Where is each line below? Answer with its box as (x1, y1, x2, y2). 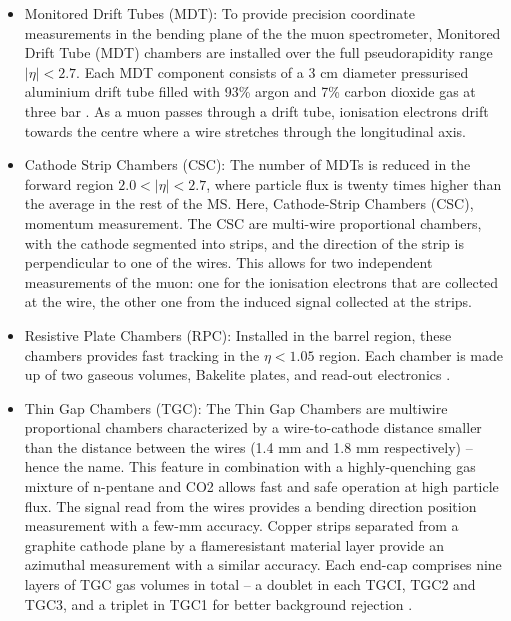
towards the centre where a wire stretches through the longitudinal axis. (24, 120, 466, 141)
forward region (24, 173, 114, 194)
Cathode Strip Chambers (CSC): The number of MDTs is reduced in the (24, 154, 471, 175)
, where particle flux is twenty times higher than (206, 173, 502, 194)
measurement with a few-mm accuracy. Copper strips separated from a (24, 515, 459, 536)
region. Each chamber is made (319, 344, 504, 365)
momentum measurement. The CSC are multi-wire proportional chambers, (24, 212, 482, 233)
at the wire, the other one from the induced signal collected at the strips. (24, 291, 472, 312)
